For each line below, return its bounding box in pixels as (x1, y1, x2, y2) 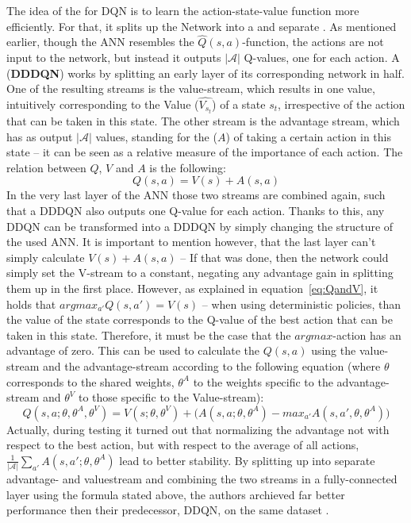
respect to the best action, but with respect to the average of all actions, (6, 436, 359, 453)
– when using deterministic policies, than (202, 295, 401, 312)
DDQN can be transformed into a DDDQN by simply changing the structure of (6, 217, 394, 234)
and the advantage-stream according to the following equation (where (42, 358, 381, 374)
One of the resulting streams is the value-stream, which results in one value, (6, 80, 375, 97)
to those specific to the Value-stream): (78, 389, 264, 406)
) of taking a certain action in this (225, 128, 391, 144)
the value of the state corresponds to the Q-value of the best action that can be (6, 311, 393, 328)
